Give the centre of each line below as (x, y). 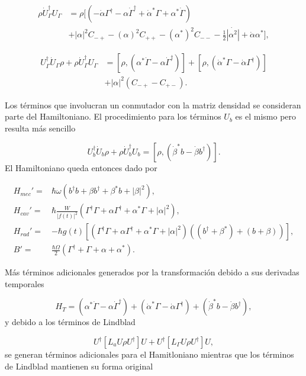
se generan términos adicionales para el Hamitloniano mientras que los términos (149, 354)
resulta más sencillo (40, 128)
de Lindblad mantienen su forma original (79, 366)
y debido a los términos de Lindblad (70, 322)
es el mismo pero (266, 116)
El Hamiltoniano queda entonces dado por (81, 167)
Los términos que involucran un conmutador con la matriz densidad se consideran (153, 105)
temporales (25, 283)
